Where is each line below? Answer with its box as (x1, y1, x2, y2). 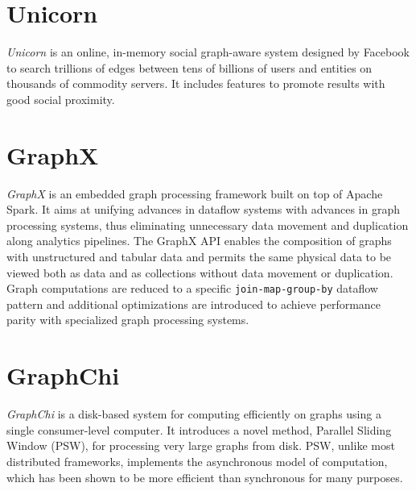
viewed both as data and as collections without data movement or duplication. (6, 264, 393, 281)
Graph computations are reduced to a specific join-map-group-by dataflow (6, 280, 378, 297)
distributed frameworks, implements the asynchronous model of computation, (6, 452, 388, 469)
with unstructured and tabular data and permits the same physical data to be (6, 248, 392, 264)
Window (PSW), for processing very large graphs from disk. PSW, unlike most (6, 437, 395, 454)
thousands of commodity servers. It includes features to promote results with (6, 75, 385, 92)
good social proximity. (6, 90, 115, 107)
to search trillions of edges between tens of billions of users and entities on (6, 59, 373, 76)
